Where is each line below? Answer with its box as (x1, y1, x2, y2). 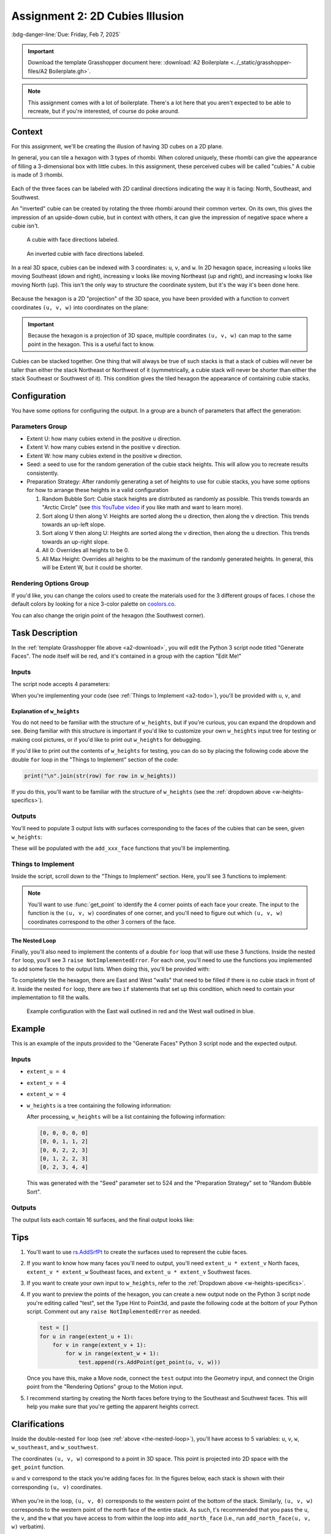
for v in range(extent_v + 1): (52, 1341, 146, 1349)
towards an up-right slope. (42, 538, 110, 545)
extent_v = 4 (26, 1079, 66, 1086)
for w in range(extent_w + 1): (65, 1350, 159, 1357)
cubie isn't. (11, 222, 40, 229)
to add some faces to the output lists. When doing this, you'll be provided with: (11, 965, 210, 973)
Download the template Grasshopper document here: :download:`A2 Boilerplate (28, 59, 229, 66)
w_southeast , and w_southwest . (11, 1444, 99, 1451)
